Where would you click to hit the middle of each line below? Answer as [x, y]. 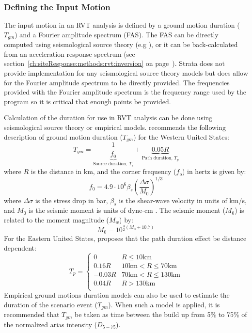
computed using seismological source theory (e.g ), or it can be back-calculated [121, 44]
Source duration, [110, 164]
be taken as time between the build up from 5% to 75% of [161, 314]
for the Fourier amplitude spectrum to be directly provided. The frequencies [117, 82]
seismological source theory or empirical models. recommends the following [115, 127]
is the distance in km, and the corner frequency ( [103, 171]
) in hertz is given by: [214, 171]
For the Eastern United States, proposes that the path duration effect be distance [125, 238]
